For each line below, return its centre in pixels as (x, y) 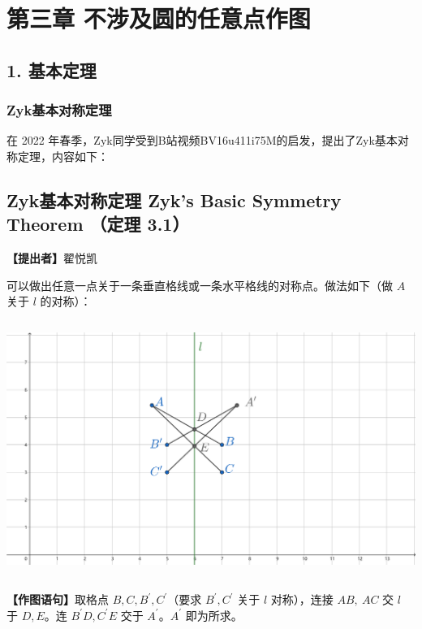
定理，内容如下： (63, 156)
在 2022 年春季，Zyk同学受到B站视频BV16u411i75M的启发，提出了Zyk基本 (202, 140)
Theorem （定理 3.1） (98, 224)
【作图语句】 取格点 (58, 599)
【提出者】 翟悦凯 (52, 258)
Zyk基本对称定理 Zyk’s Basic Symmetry (174, 200)
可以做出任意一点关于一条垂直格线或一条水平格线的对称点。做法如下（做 (200, 285)
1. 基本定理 (52, 69)
